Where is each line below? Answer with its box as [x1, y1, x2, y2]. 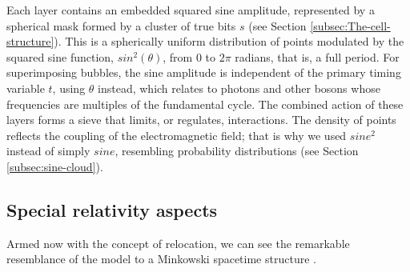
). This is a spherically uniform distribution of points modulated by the [54, 33, 404, 50]
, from [163, 48, 193, 65]
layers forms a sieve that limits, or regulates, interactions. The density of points [6, 111, 396, 128]
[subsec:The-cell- [310, 17, 391, 34]
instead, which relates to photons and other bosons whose [98, 79, 380, 96]
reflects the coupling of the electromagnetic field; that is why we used [6, 126, 347, 143]
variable [6, 79, 45, 96]
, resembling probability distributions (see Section [115, 142, 359, 159]
